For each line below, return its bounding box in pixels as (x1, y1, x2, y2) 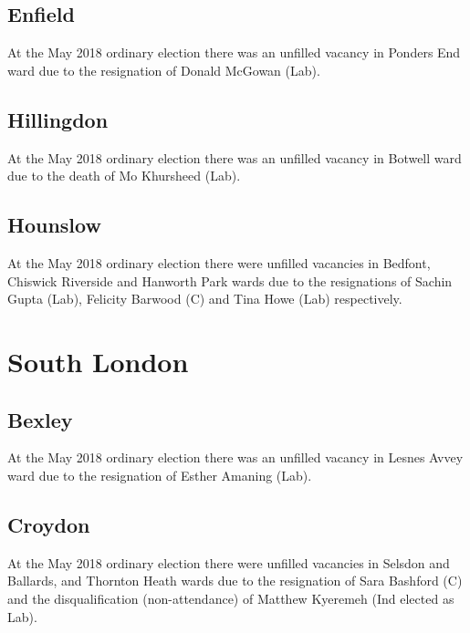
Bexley (7, 405, 73, 433)
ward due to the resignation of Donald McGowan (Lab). (7, 60, 320, 79)
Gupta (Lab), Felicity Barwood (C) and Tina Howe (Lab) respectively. (7, 289, 402, 308)
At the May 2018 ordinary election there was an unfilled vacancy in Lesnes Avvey (7, 448, 464, 467)
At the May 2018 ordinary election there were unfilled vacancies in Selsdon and (7, 553, 450, 572)
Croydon (7, 510, 90, 538)
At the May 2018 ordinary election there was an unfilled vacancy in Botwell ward (7, 148, 462, 167)
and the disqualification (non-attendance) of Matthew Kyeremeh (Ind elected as (7, 588, 454, 607)
